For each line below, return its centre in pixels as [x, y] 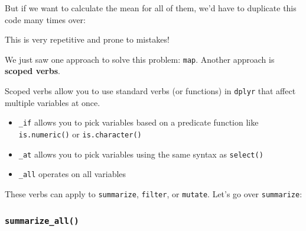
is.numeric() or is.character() [80, 134]
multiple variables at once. [53, 102]
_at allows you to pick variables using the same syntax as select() [141, 154]
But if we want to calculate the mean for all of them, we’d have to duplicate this [151, 8]
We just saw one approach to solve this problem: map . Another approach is [140, 59]
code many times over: [45, 19]
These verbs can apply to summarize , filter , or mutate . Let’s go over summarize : [154, 193]
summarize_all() [42, 221]
